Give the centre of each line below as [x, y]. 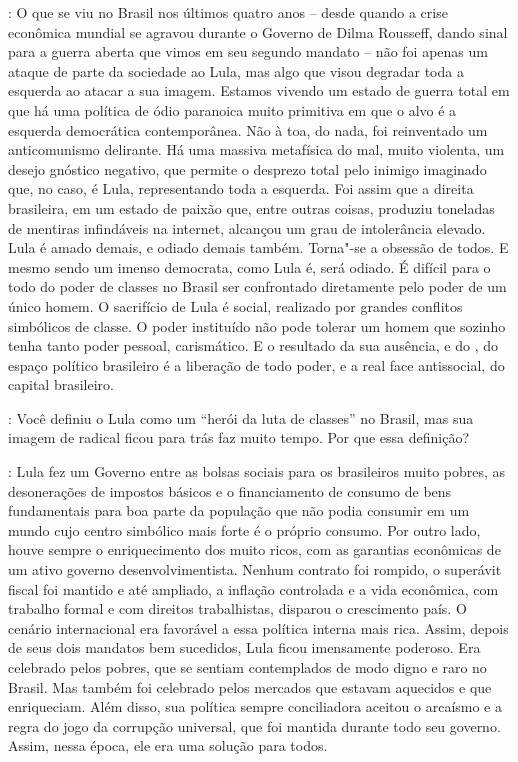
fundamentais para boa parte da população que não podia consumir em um [239, 510]
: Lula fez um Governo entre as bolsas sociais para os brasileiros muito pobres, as [257, 471]
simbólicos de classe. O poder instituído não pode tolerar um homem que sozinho [257, 325]
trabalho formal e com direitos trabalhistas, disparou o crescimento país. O [237, 608]
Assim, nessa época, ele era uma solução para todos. [168, 745]
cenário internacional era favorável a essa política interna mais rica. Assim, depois [258, 627]
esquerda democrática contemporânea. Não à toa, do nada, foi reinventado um [248, 129]
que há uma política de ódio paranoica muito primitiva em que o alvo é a [232, 109]
